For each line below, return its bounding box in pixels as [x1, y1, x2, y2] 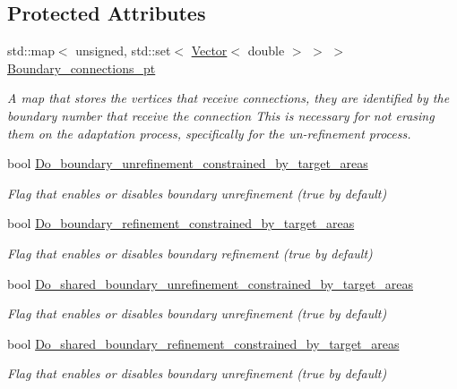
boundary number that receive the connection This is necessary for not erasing [7, 106, 435, 124]
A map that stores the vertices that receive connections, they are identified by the [7, 89, 450, 107]
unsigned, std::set [75, 41, 171, 60]
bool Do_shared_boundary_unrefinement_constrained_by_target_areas [7, 274, 414, 292]
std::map [7, 41, 55, 60]
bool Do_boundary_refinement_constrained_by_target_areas [7, 214, 355, 233]
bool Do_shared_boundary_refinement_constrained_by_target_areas [7, 334, 400, 352]
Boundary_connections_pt [7, 58, 156, 77]
